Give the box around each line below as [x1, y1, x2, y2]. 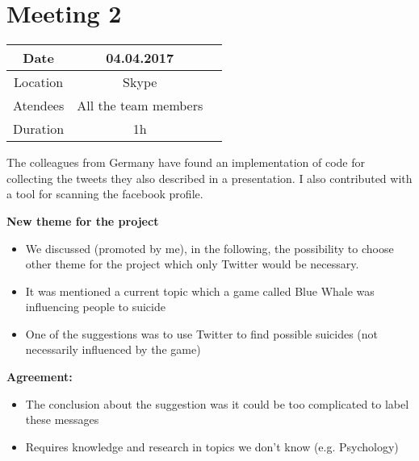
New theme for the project [6, 212, 159, 229]
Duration [13, 119, 65, 139]
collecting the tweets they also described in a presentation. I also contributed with [6, 169, 413, 186]
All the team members [77, 96, 203, 115]
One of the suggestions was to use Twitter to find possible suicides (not [25, 325, 379, 342]
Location [14, 73, 64, 92]
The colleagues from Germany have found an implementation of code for [6, 154, 366, 171]
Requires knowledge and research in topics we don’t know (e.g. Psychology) [25, 438, 399, 455]
